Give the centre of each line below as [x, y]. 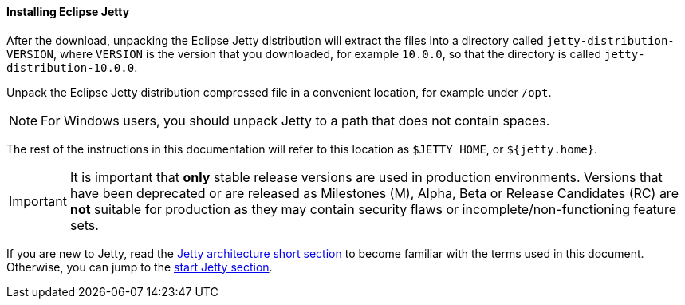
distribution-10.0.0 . [72, 67]
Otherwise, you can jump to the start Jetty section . [140, 267]
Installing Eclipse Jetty [68, 12]
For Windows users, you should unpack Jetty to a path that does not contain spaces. [295, 120]
